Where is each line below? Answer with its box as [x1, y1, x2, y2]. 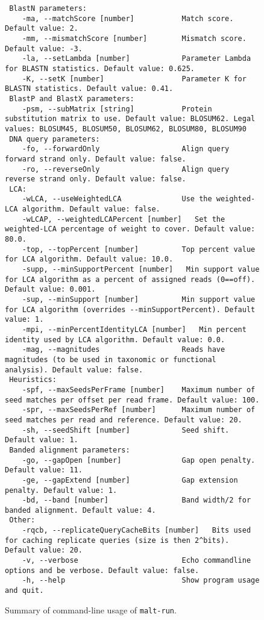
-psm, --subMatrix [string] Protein [22, 104, 212, 113]
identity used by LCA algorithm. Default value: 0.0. [5, 335, 225, 344]
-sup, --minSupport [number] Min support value [22, 295, 256, 304]
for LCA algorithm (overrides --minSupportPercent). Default [5, 305, 256, 314]
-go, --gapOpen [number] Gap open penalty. [22, 456, 256, 465]
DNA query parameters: [9, 134, 100, 143]
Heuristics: [9, 375, 57, 384]
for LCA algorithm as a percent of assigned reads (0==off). [5, 275, 256, 284]
